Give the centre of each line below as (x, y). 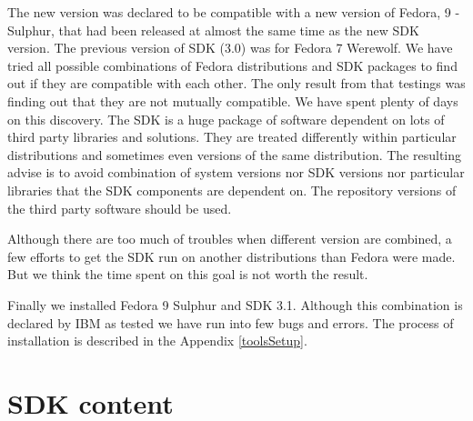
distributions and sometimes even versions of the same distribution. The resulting (235, 154)
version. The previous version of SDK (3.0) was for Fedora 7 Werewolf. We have (230, 48)
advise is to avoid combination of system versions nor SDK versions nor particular (236, 172)
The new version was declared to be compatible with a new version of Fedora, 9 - (234, 12)
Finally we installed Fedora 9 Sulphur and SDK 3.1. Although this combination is (235, 304)
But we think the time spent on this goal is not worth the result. (188, 274)
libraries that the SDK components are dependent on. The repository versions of (232, 190)
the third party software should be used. (120, 208)
